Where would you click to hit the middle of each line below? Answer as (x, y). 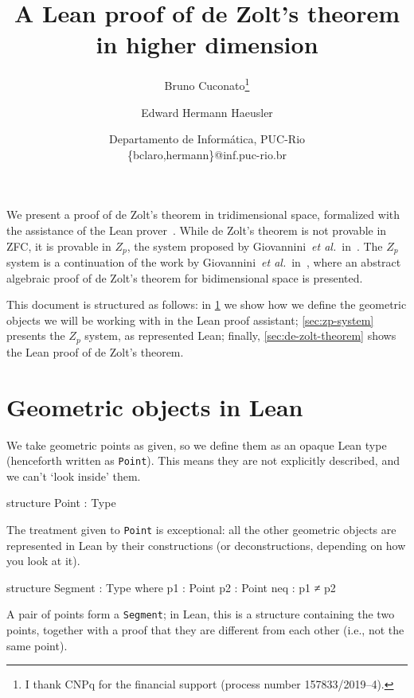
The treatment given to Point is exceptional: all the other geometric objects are (201, 529)
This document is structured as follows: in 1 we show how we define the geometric (207, 304)
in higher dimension (207, 44)
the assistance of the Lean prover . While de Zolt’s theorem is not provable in (197, 230)
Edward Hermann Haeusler (207, 112)
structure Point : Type (61, 503)
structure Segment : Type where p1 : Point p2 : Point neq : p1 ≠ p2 (171, 587)
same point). (37, 645)
